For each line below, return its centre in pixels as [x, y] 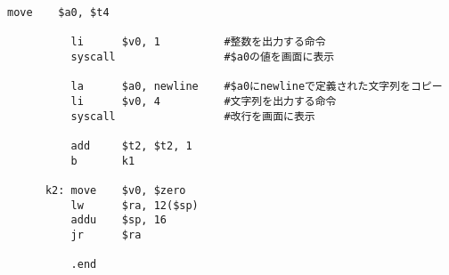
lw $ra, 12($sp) [135, 205]
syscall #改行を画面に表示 [193, 116]
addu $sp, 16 [118, 220]
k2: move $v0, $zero [115, 190]
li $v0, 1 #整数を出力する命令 [198, 42]
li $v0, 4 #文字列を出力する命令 [204, 101]
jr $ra [106, 235]
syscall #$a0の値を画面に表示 [203, 57]
